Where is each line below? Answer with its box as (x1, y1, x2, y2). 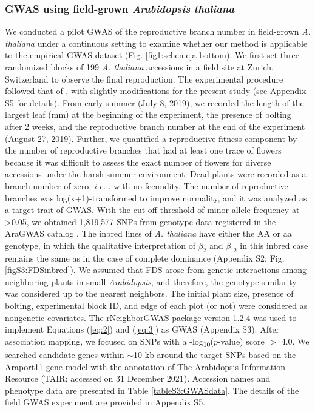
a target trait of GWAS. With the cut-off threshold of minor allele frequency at (5, 203, 300, 216)
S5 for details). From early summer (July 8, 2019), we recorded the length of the (5, 96, 304, 109)
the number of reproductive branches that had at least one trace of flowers (5, 144, 282, 157)
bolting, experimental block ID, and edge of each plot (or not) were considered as (5, 299, 308, 312)
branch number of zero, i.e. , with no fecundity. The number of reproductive (5, 179, 288, 192)
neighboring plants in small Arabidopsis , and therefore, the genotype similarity (5, 275, 297, 288)
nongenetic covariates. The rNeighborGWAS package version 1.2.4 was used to (5, 311, 297, 323)
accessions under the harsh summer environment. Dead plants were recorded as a (5, 167, 307, 180)
